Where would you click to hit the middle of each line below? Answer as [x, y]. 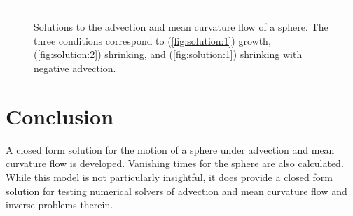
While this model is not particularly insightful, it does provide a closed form [169, 177]
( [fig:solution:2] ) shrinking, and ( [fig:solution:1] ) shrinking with [168, 54]
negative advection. [75, 68]
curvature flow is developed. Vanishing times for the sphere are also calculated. [175, 163]
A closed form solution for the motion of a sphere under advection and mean [170, 149]
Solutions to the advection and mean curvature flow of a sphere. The [181, 27]
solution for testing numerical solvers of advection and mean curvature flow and [176, 190]
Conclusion [60, 116]
